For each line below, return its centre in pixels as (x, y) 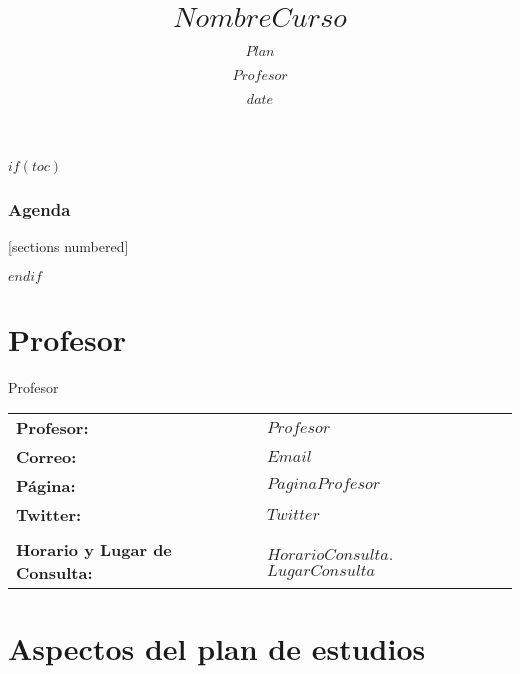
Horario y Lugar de (94, 550)
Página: (46, 486)
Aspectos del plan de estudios (217, 647)
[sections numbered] (68, 246)
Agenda (39, 208)
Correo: (46, 457)
